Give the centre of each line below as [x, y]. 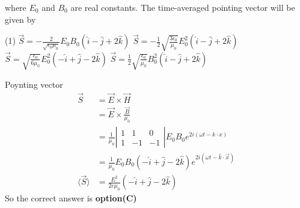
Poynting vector [34, 84]
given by [20, 19]
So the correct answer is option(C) [71, 198]
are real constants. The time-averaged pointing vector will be [183, 7]
